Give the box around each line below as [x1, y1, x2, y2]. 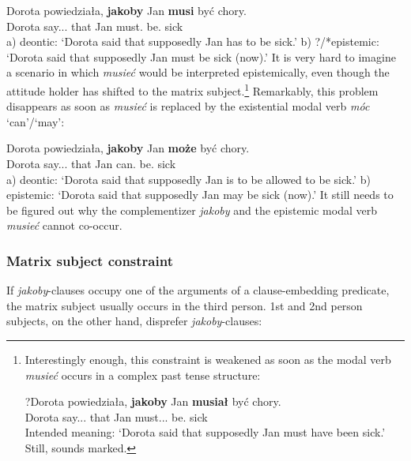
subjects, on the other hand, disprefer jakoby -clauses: [6, 313, 262, 329]
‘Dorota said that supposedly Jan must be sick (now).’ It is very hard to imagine [6, 48, 396, 65]
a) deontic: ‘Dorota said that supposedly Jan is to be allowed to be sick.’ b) [6, 171, 371, 187]
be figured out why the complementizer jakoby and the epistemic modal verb [6, 201, 377, 218]
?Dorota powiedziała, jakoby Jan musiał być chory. [25, 393, 281, 410]
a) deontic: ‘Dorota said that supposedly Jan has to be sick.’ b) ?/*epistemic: [6, 33, 379, 50]
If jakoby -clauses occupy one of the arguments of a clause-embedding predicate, [6, 282, 390, 298]
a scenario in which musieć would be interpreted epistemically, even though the [6, 64, 390, 81]
